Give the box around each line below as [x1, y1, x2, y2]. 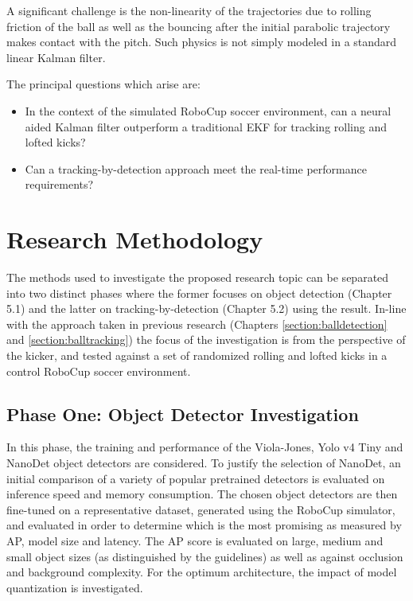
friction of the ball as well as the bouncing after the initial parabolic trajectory [6, 18, 391, 34]
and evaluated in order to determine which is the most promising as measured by [6, 517, 402, 533]
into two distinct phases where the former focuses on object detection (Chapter [6, 284, 392, 301]
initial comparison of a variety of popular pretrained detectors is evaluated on [6, 470, 385, 486]
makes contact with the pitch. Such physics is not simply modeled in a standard [6, 33, 397, 50]
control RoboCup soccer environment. [6, 362, 191, 379]
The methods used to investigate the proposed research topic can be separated [6, 269, 389, 286]
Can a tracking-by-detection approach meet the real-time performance [25, 160, 367, 177]
